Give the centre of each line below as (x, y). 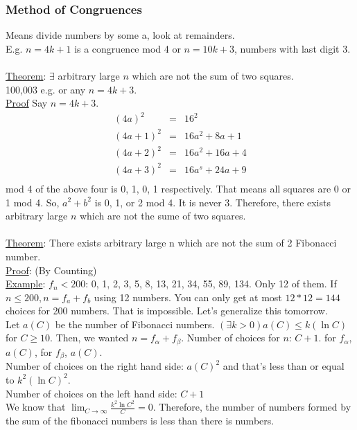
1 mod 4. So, (33, 202)
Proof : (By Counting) (51, 270)
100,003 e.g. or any (46, 89)
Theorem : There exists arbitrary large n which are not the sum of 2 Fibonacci (171, 243)
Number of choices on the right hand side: (95, 366)
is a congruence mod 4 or (128, 48)
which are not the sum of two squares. (213, 75)
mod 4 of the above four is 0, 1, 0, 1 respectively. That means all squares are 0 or (178, 188)
